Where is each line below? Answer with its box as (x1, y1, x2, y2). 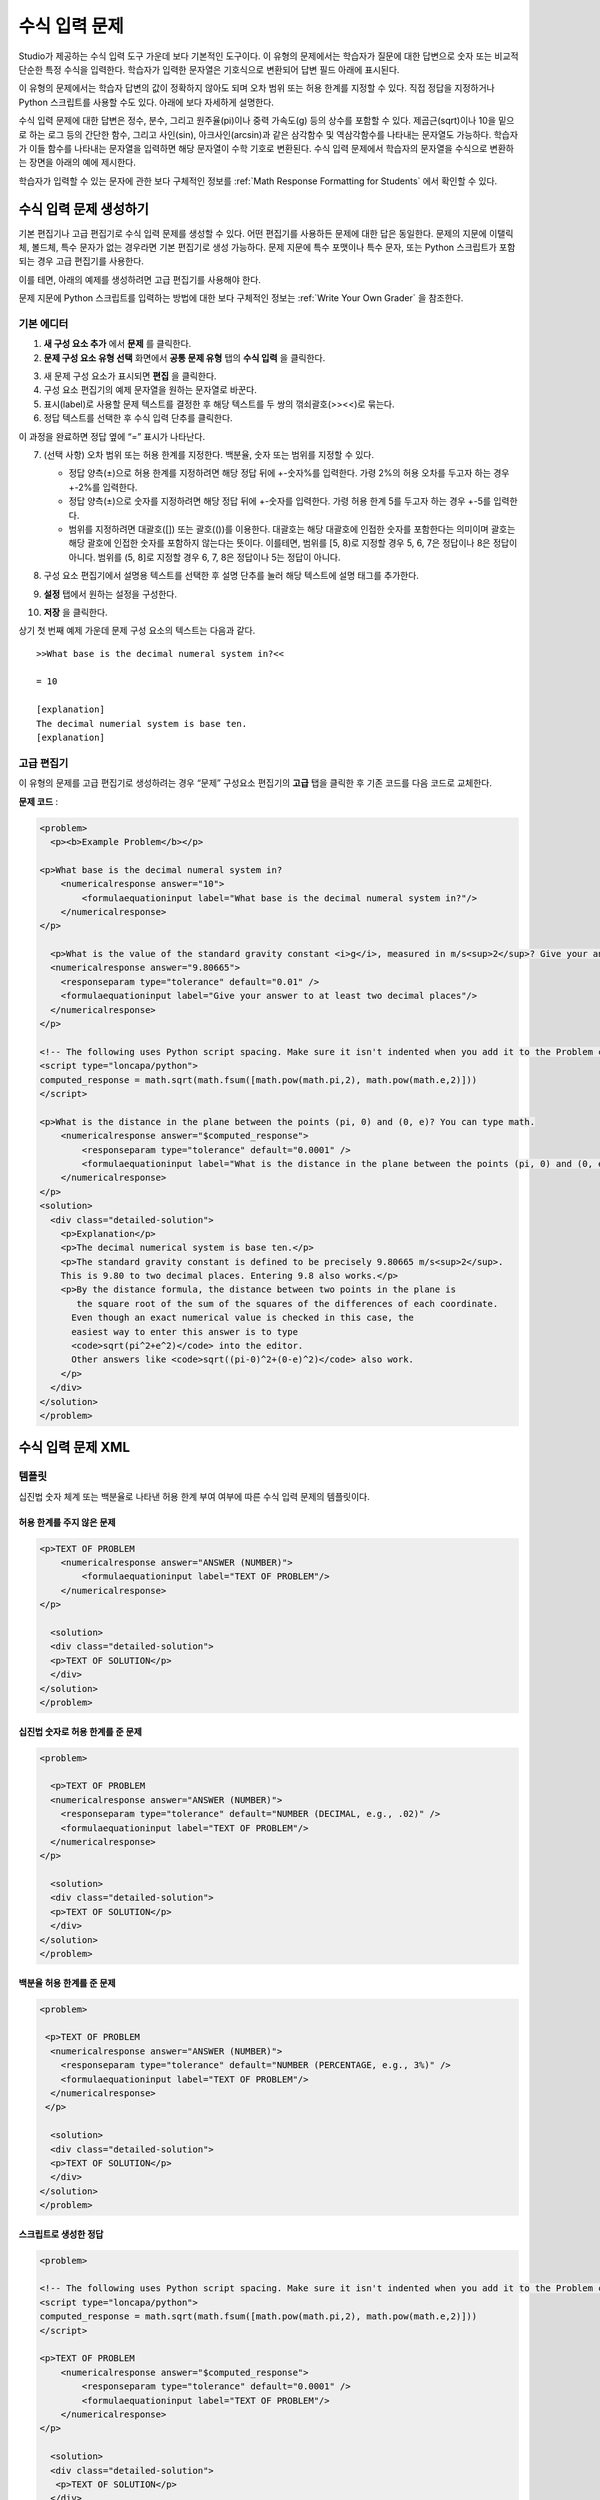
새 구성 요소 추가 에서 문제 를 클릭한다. (43, 338, 192, 350)
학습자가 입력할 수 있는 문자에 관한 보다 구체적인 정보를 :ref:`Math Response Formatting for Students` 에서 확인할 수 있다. (18, 175, 498, 187)
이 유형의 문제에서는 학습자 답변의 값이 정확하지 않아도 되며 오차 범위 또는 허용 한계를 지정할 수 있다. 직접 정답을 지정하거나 (18, 82, 495, 94)
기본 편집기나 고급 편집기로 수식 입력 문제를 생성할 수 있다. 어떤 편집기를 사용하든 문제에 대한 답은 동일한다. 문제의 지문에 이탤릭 (18, 227, 514, 239)
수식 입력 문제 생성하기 (18, 201, 150, 218)
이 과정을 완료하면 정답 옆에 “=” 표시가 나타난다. (18, 430, 205, 442)
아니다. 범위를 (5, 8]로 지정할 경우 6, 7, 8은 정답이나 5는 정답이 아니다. (68, 551, 341, 563)
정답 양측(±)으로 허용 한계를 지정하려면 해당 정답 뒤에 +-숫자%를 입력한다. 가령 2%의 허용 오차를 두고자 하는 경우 (68, 467, 510, 479)
